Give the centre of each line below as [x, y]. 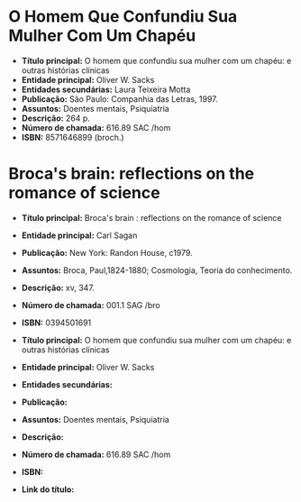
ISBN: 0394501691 [56, 323]
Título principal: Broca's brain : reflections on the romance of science [151, 217]
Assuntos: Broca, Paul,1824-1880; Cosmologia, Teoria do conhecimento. [157, 270]
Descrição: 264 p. [56, 118]
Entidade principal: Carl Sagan [79, 235]
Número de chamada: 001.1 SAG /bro [91, 305]
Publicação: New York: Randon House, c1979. [107, 252]
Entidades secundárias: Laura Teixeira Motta [106, 89]
